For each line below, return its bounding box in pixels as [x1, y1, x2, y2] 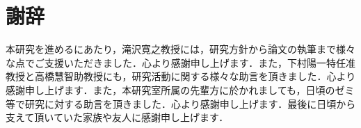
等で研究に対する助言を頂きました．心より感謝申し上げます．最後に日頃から [6, 96, 356, 111]
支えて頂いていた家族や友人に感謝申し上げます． [6, 110, 229, 125]
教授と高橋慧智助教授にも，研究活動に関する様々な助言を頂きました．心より [6, 69, 356, 83]
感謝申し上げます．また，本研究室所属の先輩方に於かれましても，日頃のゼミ [6, 82, 355, 97]
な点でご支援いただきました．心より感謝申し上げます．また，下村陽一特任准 [6, 55, 355, 70]
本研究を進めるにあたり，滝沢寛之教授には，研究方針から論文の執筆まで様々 [6, 42, 356, 56]
